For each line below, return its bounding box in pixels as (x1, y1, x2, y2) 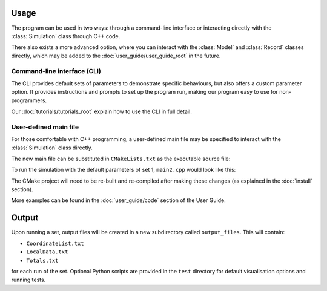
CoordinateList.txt (26, 240, 84, 247)
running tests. (11, 276, 46, 284)
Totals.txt (26, 257, 59, 264)
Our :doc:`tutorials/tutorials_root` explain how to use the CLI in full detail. (11, 108, 192, 115)
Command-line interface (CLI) (11, 67, 101, 76)
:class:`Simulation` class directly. (11, 144, 93, 151)
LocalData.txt (26, 249, 68, 255)
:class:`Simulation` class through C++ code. (11, 32, 121, 39)
